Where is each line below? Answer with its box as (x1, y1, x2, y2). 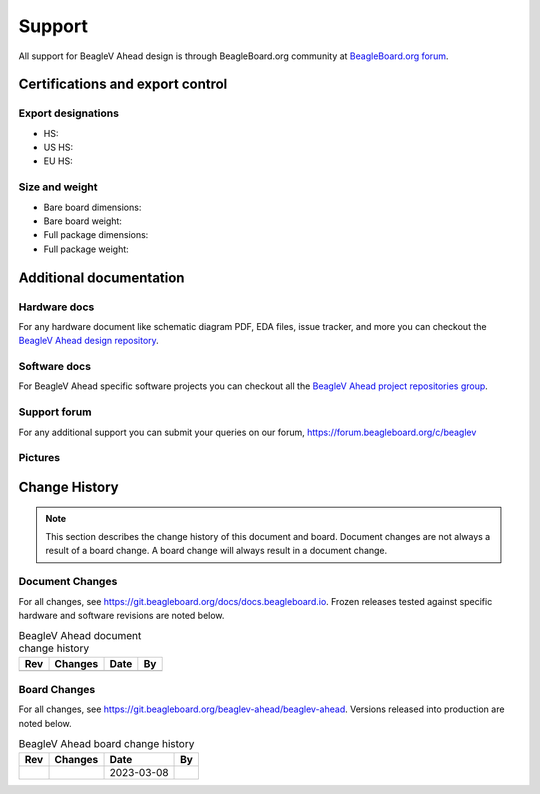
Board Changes (18, 683, 96, 697)
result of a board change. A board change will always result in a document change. (45, 545, 388, 557)
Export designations (18, 106, 120, 120)
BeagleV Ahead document (18, 629, 142, 643)
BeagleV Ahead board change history (18, 737, 195, 751)
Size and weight (18, 180, 99, 194)
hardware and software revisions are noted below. (18, 609, 225, 621)
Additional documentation (18, 269, 185, 286)
